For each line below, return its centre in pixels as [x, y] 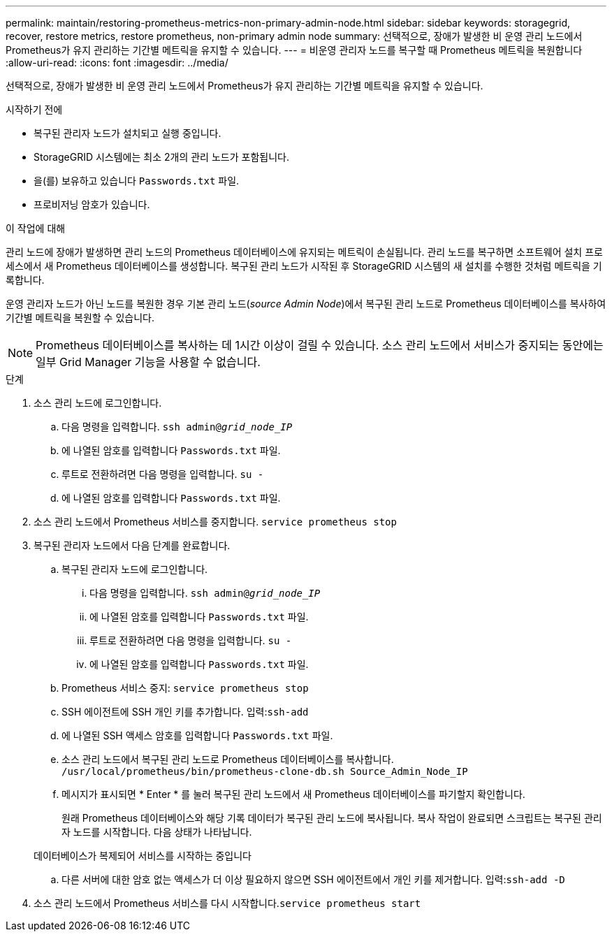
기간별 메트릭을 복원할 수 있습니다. [80, 318]
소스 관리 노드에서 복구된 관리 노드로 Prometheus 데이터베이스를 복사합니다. [228, 759]
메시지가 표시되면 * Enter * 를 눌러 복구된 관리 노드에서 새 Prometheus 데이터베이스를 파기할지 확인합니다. [293, 794]
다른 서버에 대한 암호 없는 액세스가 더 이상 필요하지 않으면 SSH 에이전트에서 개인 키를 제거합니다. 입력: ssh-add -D [313, 879]
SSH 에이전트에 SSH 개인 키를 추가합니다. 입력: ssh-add [185, 712]
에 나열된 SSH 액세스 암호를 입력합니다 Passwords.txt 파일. [197, 735]
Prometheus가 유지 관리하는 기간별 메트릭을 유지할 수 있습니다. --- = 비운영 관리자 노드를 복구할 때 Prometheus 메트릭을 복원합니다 [294, 50]
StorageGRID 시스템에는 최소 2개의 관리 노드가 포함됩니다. [161, 157]
